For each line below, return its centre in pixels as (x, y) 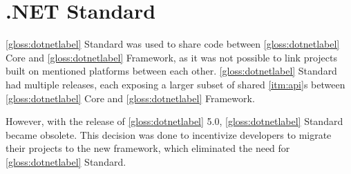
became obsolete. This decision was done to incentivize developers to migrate (169, 134)
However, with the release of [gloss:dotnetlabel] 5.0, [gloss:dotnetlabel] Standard (174, 121)
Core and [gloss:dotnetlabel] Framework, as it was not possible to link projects (172, 57)
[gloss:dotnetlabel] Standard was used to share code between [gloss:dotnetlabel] (173, 44)
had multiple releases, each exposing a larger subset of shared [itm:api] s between (175, 84)
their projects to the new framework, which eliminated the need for (148, 148)
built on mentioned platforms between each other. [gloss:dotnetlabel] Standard (171, 71)
